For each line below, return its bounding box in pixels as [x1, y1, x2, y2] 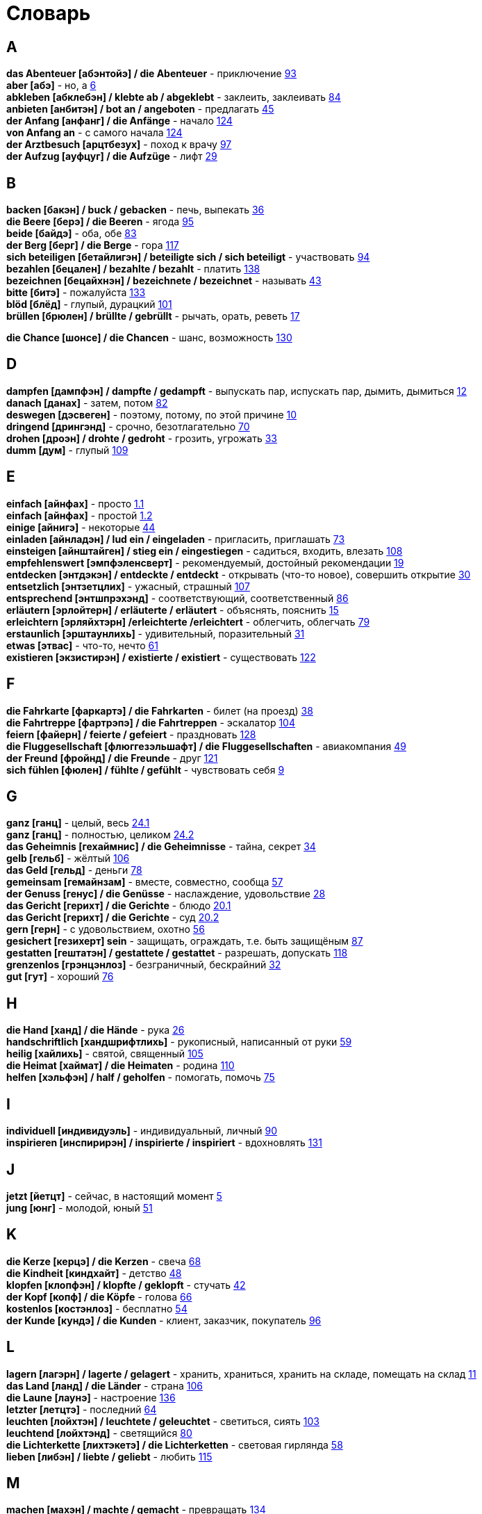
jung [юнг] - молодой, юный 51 [6, 1201, 153, 1214]
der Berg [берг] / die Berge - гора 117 [6, 239, 179, 252]
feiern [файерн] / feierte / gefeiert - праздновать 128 [6, 728, 256, 740]
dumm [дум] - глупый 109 [6, 443, 128, 456]
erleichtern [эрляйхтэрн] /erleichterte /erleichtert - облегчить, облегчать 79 [6, 615, 370, 628]
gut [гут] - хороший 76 [6, 970, 114, 983]
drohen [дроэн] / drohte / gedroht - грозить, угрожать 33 [6, 432, 277, 444]
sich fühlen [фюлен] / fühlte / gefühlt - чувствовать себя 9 [6, 763, 285, 776]
